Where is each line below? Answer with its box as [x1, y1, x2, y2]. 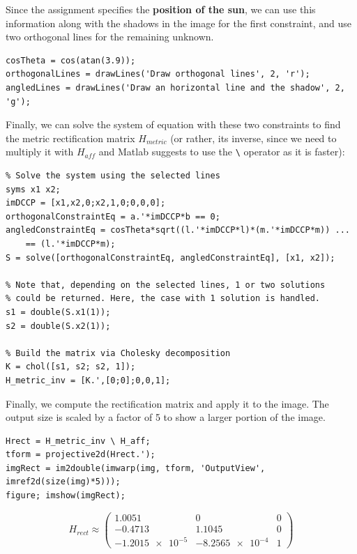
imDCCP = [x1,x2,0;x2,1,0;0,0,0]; [6, 198, 166, 208]
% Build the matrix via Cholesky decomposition [6, 348, 231, 358]
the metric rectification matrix [6, 130, 135, 145]
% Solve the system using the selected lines [6, 171, 220, 180]
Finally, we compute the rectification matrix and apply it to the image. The [6, 396, 329, 410]
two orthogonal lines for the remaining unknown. [6, 29, 214, 44]
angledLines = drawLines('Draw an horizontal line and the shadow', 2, [6, 82, 345, 93]
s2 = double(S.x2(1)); [6, 321, 111, 331]
